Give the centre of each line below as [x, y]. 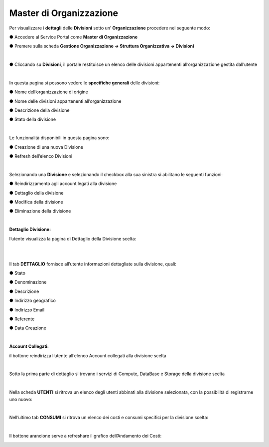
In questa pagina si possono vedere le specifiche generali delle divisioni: [84, 83]
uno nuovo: [21, 399]
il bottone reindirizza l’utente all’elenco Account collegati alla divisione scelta [88, 355]
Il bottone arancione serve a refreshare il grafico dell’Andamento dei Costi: [85, 436]
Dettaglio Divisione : [30, 229]
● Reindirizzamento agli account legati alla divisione [63, 184]
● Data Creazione [28, 328]
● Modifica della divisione [36, 202]
